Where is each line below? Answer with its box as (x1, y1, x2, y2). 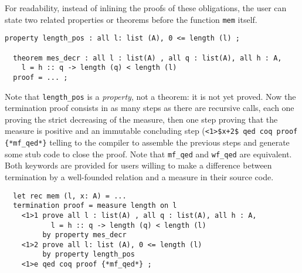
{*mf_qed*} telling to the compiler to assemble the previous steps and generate (5, 136, 290, 149)
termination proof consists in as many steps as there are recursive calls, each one (5, 102, 294, 114)
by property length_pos (42, 250, 135, 259)
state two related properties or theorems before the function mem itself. (5, 13, 257, 25)
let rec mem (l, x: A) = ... (13, 191, 127, 200)
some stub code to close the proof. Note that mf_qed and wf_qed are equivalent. (5, 147, 292, 160)
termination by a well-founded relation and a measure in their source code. (5, 170, 274, 183)
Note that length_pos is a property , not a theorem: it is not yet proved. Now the (5, 90, 296, 102)
